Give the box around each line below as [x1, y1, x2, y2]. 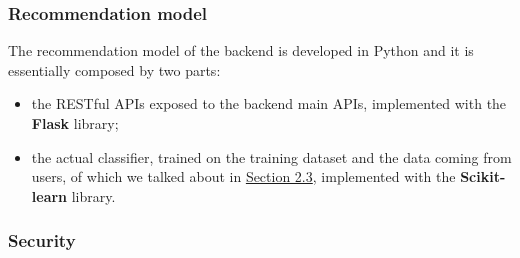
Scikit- [460, 166, 506, 187]
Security [8, 228, 76, 253]
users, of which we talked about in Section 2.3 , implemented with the [31, 166, 456, 187]
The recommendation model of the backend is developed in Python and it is [8, 40, 474, 61]
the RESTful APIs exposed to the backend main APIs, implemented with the [31, 93, 507, 114]
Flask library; [31, 113, 119, 133]
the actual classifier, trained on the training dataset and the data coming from [31, 146, 512, 167]
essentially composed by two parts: [8, 59, 221, 80]
